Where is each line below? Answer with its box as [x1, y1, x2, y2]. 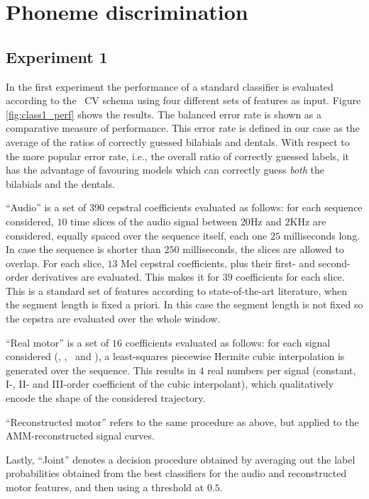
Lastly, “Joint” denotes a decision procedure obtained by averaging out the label [6, 452, 356, 466]
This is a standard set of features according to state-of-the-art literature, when [6, 283, 347, 298]
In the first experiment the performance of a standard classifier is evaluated [6, 79, 334, 94]
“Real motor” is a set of [6, 335, 109, 349]
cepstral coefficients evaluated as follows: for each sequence [107, 200, 363, 215]
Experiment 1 [6, 45, 108, 67]
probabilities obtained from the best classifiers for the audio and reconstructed [6, 466, 347, 481]
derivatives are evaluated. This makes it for [31, 269, 220, 284]
